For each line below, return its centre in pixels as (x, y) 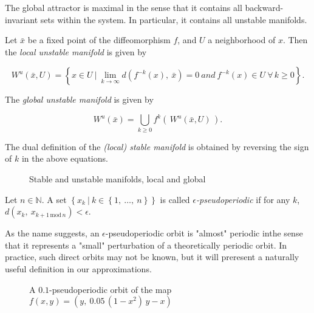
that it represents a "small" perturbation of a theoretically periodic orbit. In (146, 245)
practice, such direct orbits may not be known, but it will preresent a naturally (152, 257)
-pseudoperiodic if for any (243, 199)
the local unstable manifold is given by (76, 51)
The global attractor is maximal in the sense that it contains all (124, 7)
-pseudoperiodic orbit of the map (111, 289)
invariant (22, 19)
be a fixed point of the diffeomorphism (99, 40)
